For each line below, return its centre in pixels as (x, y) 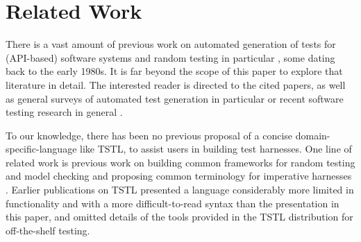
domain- (313, 135)
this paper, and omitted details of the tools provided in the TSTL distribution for (179, 217)
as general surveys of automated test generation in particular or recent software (175, 98)
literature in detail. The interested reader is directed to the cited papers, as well (176, 84)
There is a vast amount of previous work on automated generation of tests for (171, 44)
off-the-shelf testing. (48, 230)
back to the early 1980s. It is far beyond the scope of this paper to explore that (174, 71)
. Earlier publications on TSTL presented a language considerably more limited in (180, 190)
